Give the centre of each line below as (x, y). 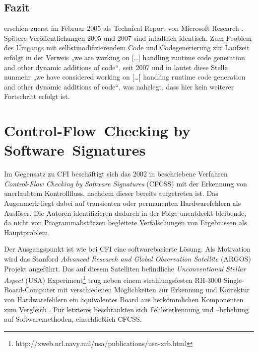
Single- (234, 280)
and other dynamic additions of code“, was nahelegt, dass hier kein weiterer (119, 86)
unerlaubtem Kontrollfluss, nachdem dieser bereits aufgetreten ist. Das (111, 193)
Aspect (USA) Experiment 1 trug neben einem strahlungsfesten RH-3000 (113, 279)
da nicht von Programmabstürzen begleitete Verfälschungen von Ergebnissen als (126, 222)
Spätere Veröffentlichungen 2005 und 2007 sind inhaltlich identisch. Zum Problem (128, 38)
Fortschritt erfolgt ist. (37, 96)
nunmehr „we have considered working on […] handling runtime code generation (125, 77)
